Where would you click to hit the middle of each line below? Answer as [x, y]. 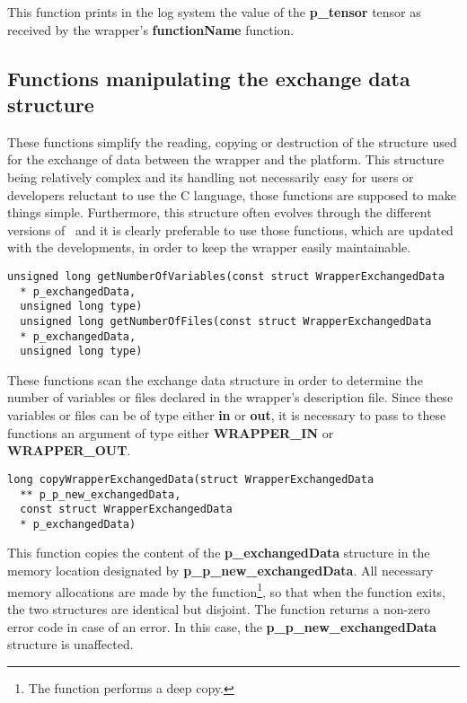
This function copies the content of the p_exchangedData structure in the [219, 553]
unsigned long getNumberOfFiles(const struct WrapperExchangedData [226, 321]
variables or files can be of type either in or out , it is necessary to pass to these [227, 415]
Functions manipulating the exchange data [209, 78]
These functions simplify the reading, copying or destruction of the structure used [232, 141]
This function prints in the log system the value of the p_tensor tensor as [214, 12]
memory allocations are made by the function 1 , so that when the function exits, [226, 590]
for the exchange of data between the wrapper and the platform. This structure [226, 159]
